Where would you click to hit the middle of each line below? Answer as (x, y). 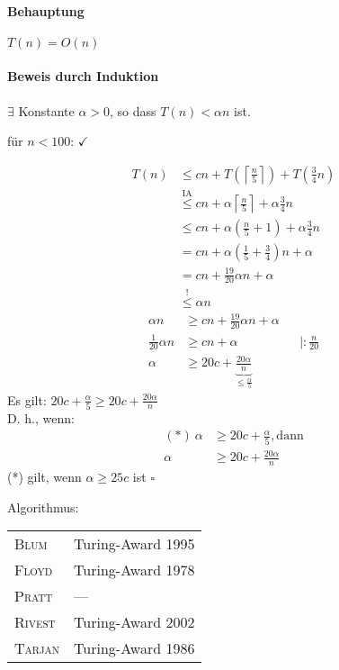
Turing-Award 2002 (134, 622)
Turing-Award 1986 (134, 648)
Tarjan (37, 648)
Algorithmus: (43, 507)
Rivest (35, 622)
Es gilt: (27, 399)
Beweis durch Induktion (83, 76)
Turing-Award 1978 (134, 570)
